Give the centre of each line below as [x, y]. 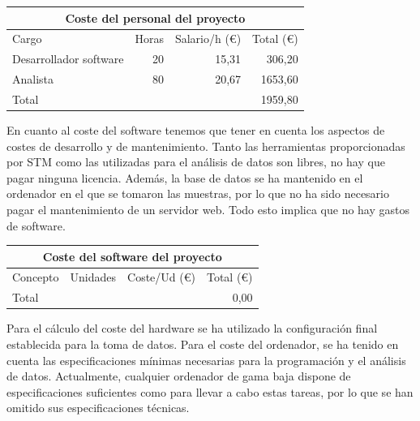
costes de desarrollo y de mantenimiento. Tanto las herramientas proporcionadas [206, 146]
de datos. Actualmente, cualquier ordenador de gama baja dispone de [179, 376]
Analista [33, 79]
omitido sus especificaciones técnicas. [98, 408]
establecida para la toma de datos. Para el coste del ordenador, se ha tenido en [203, 344]
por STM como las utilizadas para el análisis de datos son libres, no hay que [196, 162]
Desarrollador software [68, 59]
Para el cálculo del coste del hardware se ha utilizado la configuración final [192, 328]
